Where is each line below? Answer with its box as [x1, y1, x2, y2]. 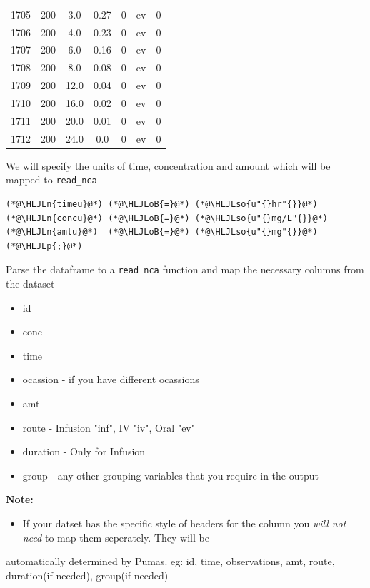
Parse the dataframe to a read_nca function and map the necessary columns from [6, 262, 364, 277]
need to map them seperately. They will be [22, 529, 209, 544]
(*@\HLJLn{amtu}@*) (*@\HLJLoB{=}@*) [6, 227, 190, 238]
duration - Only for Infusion [22, 444, 146, 459]
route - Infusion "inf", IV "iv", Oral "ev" [22, 420, 196, 435]
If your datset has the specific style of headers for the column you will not [22, 515, 346, 530]
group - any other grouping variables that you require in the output [22, 467, 319, 482]
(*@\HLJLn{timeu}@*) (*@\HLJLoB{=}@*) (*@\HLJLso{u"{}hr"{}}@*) [6, 199, 318, 209]
